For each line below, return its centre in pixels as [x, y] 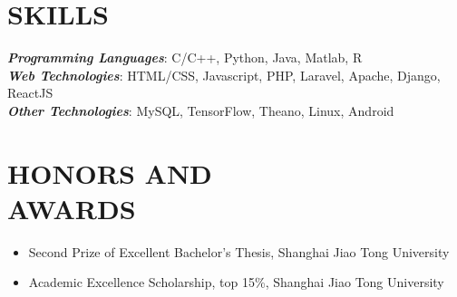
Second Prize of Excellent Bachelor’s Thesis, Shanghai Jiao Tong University [239, 251]
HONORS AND [110, 172]
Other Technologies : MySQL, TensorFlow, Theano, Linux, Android [201, 110]
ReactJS [30, 93]
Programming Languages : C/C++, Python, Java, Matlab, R [185, 57]
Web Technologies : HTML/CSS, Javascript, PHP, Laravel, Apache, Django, [224, 75]
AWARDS [72, 208]
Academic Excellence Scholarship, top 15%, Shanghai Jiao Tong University [236, 282]
